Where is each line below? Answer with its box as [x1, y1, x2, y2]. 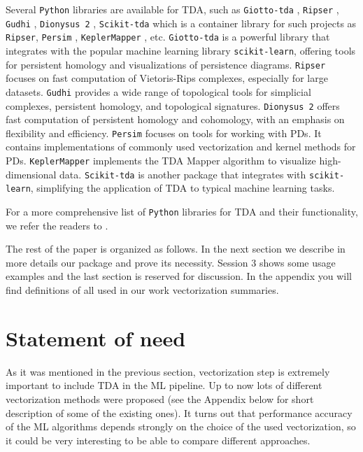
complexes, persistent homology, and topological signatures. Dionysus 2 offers [6, 98, 340, 113]
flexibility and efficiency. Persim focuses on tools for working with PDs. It [6, 125, 322, 140]
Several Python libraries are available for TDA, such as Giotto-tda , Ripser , [6, 2, 339, 16]
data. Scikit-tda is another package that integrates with [59, 167, 306, 181]
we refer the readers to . [6, 218, 108, 232]
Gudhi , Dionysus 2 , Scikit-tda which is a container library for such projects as [6, 15, 357, 30]
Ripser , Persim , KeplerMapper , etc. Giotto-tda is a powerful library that [6, 29, 330, 44]
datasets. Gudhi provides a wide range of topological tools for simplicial [6, 84, 311, 99]
